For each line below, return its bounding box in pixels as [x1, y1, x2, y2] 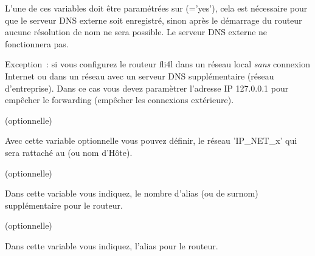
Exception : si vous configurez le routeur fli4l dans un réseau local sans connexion [5, 58, 310, 70]
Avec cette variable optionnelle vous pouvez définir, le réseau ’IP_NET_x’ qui [5, 134, 297, 147]
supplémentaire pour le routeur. [5, 198, 123, 211]
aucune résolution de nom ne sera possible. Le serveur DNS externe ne [5, 25, 268, 38]
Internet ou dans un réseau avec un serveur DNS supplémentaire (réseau [5, 69, 274, 82]
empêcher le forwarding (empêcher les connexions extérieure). [5, 93, 234, 106]
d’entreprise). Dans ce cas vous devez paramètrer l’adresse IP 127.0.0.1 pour [5, 81, 289, 94]
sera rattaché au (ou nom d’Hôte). [5, 146, 133, 158]
